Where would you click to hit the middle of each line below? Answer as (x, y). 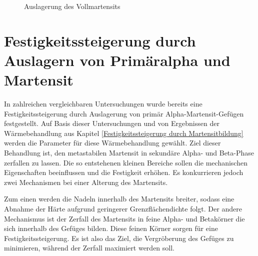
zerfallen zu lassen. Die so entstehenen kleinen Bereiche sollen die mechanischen (126, 162)
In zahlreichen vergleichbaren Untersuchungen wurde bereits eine (103, 104)
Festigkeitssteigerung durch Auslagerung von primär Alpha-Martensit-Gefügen (124, 113)
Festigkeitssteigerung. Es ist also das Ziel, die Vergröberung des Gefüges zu (119, 238)
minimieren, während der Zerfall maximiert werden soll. (89, 248)
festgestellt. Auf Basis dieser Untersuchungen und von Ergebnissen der (112, 123)
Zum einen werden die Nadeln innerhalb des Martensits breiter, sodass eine (119, 199)
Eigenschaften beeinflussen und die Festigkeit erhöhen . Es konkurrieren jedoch (124, 172)
